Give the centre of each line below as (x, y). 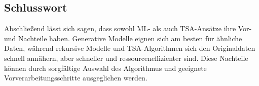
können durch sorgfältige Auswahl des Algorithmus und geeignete (105, 68)
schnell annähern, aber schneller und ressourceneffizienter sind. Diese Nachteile (126, 58)
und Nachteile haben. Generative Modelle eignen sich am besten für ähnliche (123, 38)
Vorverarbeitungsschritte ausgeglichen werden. (76, 78)
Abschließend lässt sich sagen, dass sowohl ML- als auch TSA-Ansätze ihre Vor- (128, 28)
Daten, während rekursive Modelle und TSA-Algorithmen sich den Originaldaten (130, 48)
